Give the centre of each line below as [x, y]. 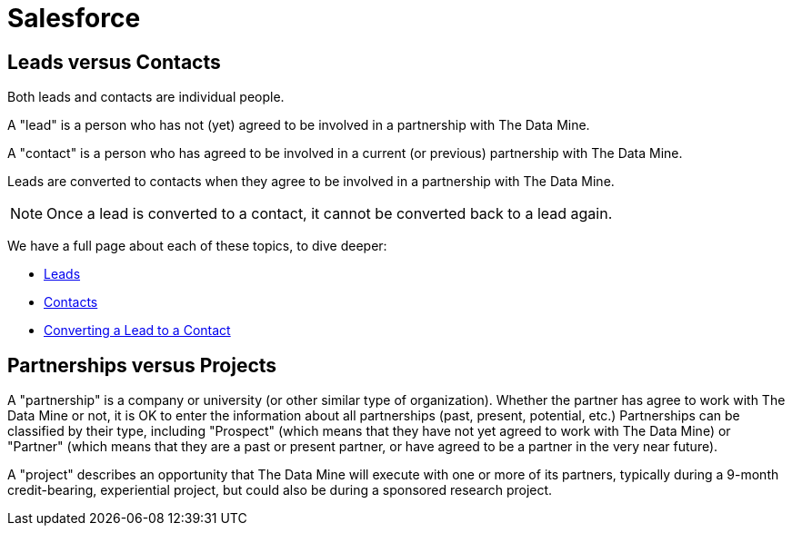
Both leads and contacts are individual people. [146, 97]
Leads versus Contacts [114, 62]
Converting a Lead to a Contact [137, 331]
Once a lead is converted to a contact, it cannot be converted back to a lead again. [330, 214]
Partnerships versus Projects [142, 365]
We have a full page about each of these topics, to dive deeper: [197, 246]
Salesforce [74, 18]
